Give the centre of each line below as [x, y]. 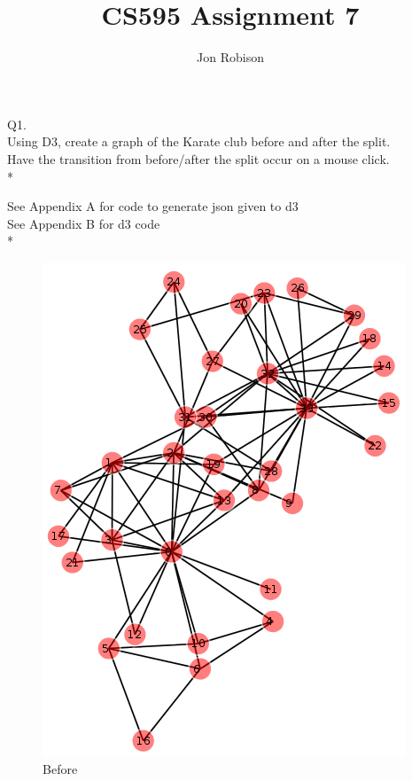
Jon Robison [230, 57]
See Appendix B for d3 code [84, 223]
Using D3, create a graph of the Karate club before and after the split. [199, 141]
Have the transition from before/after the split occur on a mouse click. [198, 158]
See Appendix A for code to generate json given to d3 [153, 206]
